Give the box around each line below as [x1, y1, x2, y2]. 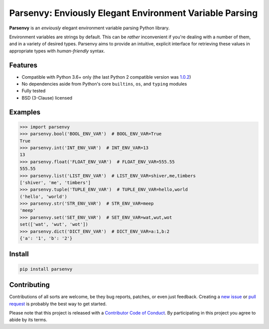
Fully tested [21, 88, 46, 94]
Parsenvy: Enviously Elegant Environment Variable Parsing [9, 7, 258, 18]
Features [9, 61, 37, 69]
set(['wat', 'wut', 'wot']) [19, 221, 88, 227]
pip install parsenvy [19, 266, 73, 272]
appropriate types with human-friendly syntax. [9, 48, 105, 54]
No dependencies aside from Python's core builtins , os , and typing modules [21, 81, 187, 87]
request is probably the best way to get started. [9, 301, 107, 307]
